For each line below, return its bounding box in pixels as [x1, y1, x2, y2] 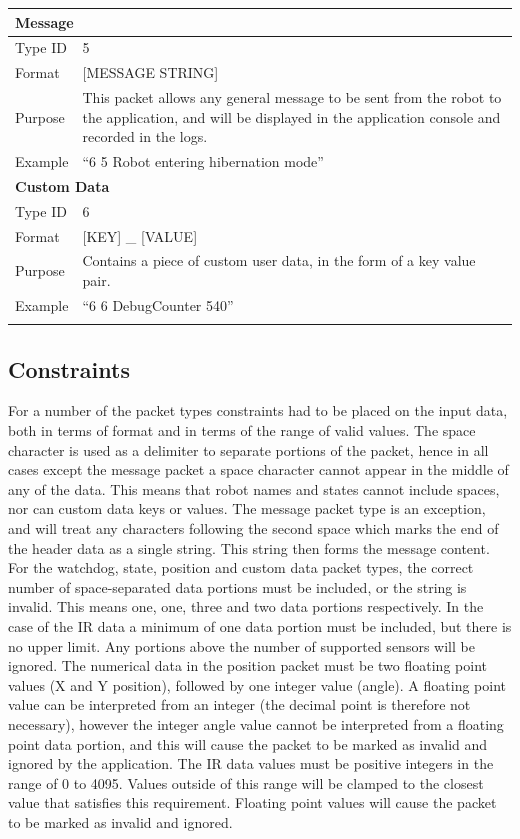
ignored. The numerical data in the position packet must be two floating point [8, 655, 487, 676]
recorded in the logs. [82, 126, 208, 147]
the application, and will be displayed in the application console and [82, 106, 501, 127]
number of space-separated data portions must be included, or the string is [8, 576, 467, 597]
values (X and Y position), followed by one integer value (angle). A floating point [8, 674, 506, 695]
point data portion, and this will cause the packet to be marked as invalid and [8, 733, 488, 754]
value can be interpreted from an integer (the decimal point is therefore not [8, 694, 471, 715]
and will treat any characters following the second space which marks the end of [8, 517, 499, 538]
